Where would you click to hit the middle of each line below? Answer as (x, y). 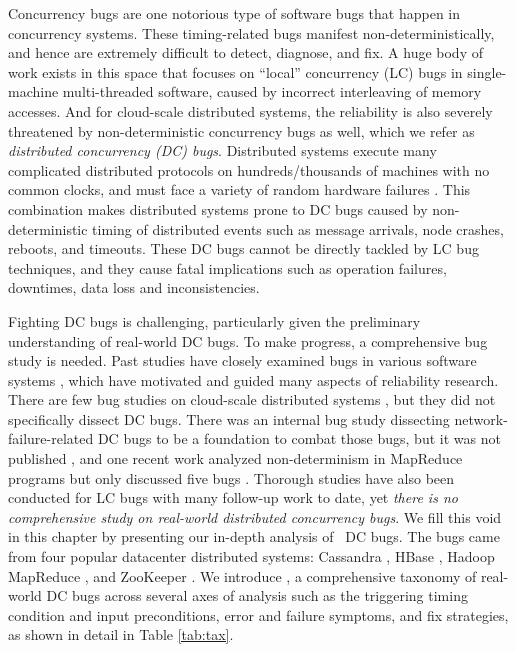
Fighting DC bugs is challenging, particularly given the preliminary (214, 320)
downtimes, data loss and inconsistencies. (134, 287)
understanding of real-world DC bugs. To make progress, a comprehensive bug (248, 340)
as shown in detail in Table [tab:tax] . (121, 634)
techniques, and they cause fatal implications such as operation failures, (227, 267)
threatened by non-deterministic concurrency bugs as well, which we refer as (241, 130)
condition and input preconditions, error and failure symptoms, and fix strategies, (258, 614)
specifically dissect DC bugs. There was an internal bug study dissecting (229, 418)
